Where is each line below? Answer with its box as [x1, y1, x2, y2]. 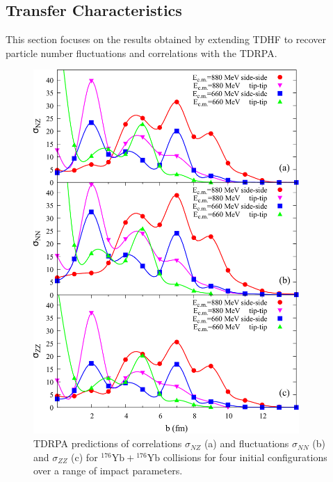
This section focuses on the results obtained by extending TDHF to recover [6, 32, 326, 47]
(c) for [71, 449, 98, 464]
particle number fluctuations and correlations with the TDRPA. [6, 45, 277, 60]
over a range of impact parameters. [33, 463, 183, 478]
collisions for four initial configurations [163, 449, 327, 464]
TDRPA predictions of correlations [33, 436, 182, 451]
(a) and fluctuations [204, 436, 289, 451]
